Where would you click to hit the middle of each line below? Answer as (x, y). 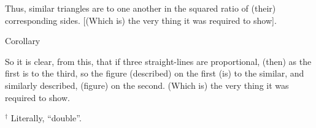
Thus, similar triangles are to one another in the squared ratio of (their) (141, 8)
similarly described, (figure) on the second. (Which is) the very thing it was (147, 85)
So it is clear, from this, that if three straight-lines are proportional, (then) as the (158, 61)
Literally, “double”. (46, 118)
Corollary (23, 41)
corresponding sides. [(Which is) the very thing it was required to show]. (141, 20)
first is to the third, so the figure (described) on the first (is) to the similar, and (155, 73)
